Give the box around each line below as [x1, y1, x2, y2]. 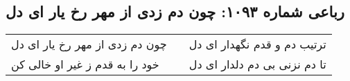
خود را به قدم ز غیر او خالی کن [11, 56, 159, 73]
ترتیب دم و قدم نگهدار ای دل [189, 36, 326, 53]
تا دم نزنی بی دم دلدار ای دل [189, 56, 326, 73]
